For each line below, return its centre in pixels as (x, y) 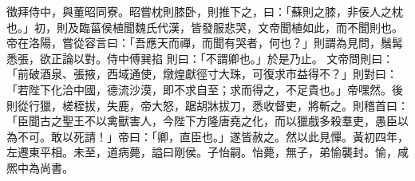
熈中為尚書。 (40, 167)
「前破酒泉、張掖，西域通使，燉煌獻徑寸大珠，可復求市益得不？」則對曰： (202, 74)
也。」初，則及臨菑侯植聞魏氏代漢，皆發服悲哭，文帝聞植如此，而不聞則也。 (205, 27)
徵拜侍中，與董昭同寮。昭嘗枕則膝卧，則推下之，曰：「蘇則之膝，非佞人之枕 (205, 11)
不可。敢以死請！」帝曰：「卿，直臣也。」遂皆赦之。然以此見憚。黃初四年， (213, 136)
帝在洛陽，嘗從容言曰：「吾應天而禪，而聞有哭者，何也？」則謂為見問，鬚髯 (205, 43)
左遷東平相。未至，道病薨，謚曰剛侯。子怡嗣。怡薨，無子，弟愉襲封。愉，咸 (207, 152)
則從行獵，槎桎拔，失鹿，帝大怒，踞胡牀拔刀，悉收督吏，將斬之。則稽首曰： (207, 105)
